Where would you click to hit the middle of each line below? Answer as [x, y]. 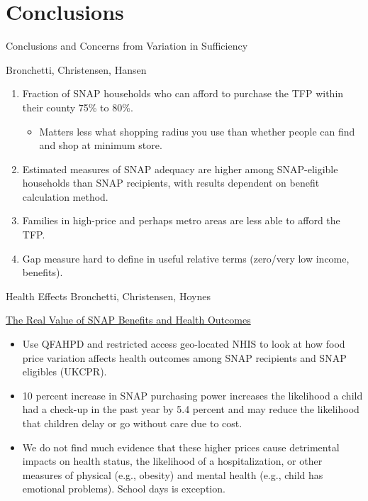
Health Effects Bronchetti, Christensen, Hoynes [108, 296]
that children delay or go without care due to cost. [132, 423]
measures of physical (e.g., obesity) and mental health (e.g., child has [173, 474]
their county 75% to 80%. [78, 107]
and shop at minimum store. [101, 145]
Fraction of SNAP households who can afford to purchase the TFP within [183, 93]
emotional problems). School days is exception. [124, 489]
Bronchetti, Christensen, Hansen [76, 69]
